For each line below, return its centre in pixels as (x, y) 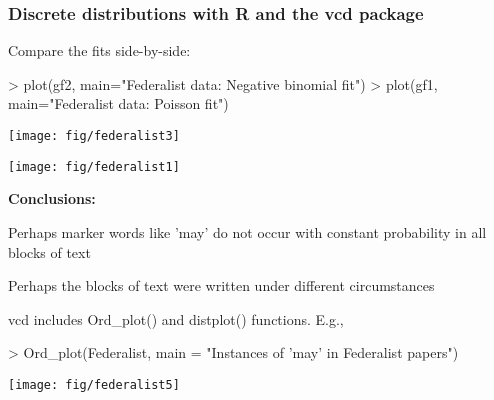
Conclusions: (52, 198)
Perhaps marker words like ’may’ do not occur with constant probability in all (247, 231)
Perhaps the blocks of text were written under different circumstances (221, 285)
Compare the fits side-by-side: (99, 50)
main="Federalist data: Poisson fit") (118, 103)
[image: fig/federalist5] (94, 384)
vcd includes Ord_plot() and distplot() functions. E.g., (176, 318)
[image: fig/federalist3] (94, 136)
